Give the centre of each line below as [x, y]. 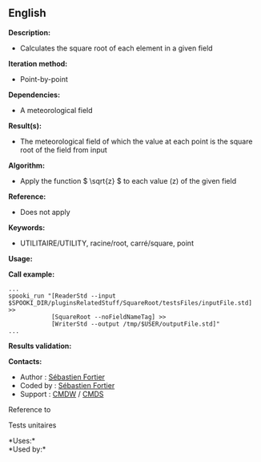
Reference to [30, 409]
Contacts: [25, 361]
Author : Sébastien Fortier [62, 377]
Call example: [32, 274]
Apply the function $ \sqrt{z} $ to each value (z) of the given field [128, 180]
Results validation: [40, 346]
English [27, 13]
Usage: [21, 258]
